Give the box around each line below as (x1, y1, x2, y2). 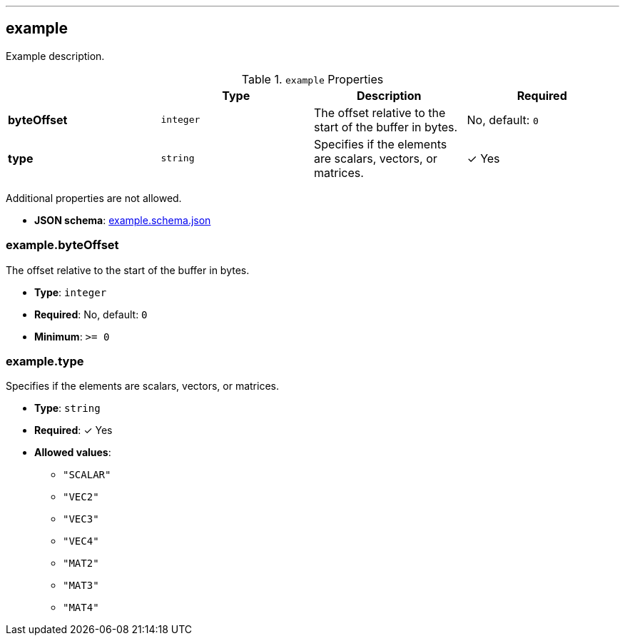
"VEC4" (63, 535, 99, 547)
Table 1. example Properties (241, 71, 384, 86)
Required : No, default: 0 (34, 308, 148, 320)
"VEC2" (63, 491, 99, 503)
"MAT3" (63, 580, 99, 592)
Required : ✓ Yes (34, 424, 113, 437)
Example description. (6, 49, 105, 62)
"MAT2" (63, 557, 99, 570)
